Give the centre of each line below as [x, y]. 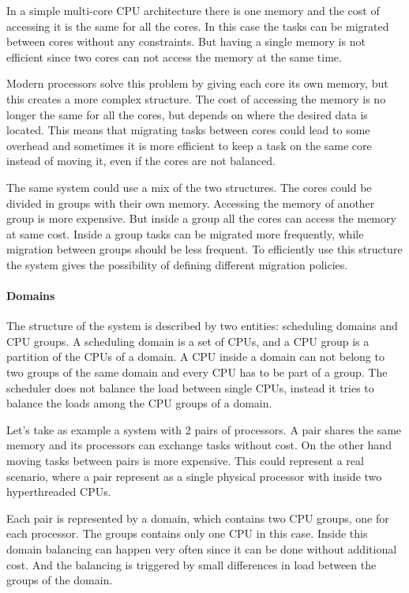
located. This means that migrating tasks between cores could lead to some [188, 130]
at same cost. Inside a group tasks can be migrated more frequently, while [185, 233]
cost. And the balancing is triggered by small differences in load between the [191, 564]
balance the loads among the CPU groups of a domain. [139, 403]
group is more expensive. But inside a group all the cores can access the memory [201, 218]
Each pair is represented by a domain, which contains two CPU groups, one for [198, 518]
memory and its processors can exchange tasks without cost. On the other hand [199, 445]
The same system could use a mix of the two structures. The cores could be [189, 187]
